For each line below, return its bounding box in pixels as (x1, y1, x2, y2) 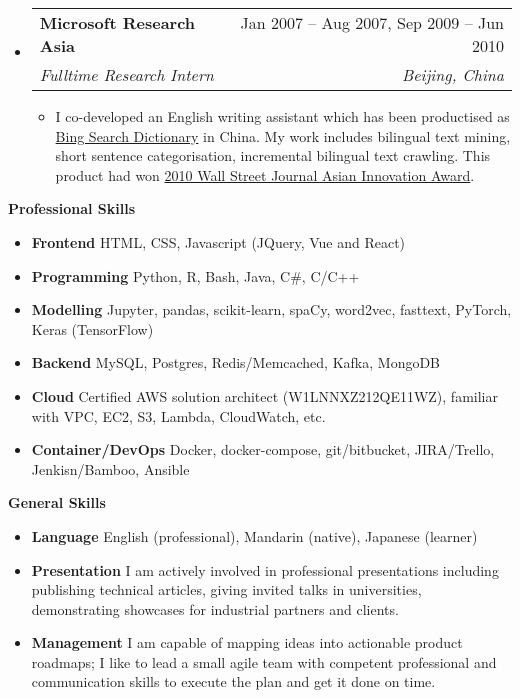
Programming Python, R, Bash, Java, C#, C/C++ (31, 265, 360, 286)
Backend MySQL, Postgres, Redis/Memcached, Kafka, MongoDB (31, 352, 441, 373)
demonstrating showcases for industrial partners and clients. (31, 598, 399, 619)
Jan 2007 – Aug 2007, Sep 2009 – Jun (240, 11, 504, 34)
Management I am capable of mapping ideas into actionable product (31, 632, 463, 653)
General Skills (8, 492, 106, 513)
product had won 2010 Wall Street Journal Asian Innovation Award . (55, 164, 475, 185)
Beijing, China (401, 63, 504, 86)
